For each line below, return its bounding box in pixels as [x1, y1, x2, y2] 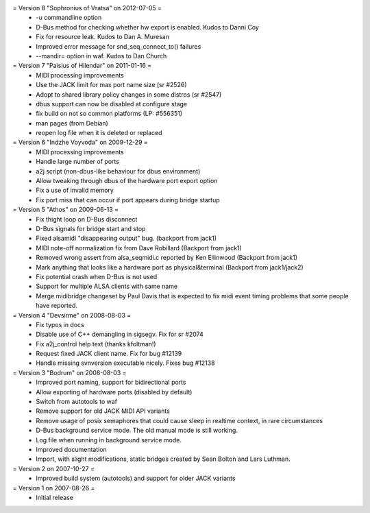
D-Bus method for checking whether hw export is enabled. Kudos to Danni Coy [36, 23, 260, 31]
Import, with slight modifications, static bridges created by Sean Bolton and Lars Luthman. [36, 455, 291, 463]
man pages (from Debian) [36, 119, 109, 127]
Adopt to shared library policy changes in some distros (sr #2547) [36, 90, 222, 99]
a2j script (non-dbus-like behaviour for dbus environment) [36, 167, 201, 175]
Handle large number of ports [36, 158, 120, 166]
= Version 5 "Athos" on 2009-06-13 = [12, 206, 119, 214]
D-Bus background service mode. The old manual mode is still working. [36, 426, 238, 435]
